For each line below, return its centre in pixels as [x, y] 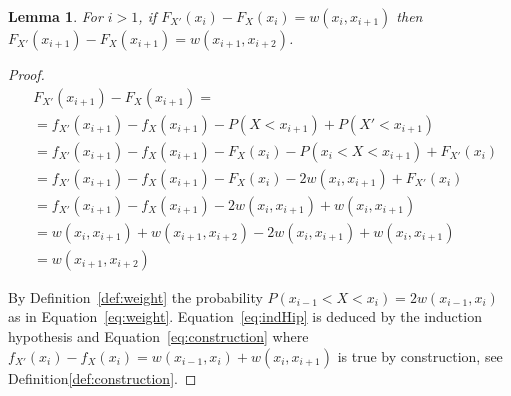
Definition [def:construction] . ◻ [102, 377]
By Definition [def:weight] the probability [135, 296]
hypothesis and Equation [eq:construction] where [158, 336]
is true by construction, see [420, 355]
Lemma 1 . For [55, 16]
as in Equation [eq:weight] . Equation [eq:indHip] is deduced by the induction [245, 316]
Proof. [26, 74]
